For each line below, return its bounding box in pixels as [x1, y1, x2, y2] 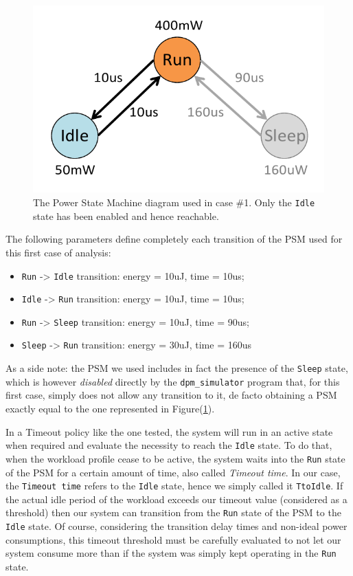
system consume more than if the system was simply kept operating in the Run [5, 546, 337, 560]
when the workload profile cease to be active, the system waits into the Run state [5, 451, 345, 465]
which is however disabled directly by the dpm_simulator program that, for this [5, 374, 340, 388]
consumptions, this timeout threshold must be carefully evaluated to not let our [5, 532, 341, 546]
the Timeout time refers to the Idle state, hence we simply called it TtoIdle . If [5, 478, 343, 493]
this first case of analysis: [5, 245, 111, 259]
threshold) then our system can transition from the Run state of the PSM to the [5, 505, 341, 520]
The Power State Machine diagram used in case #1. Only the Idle [33, 195, 315, 210]
